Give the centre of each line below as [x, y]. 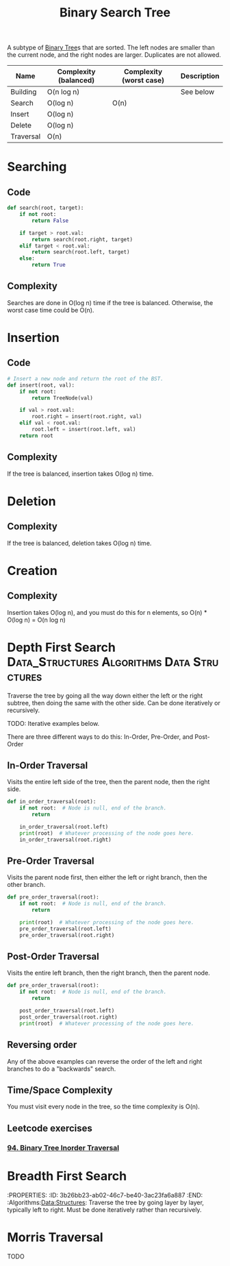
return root [36, 436]
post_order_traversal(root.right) [68, 1017]
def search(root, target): [46, 208]
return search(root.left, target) [81, 252]
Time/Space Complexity [60, 1090]
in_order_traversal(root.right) [65, 840]
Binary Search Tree [115, 13]
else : [27, 258]
